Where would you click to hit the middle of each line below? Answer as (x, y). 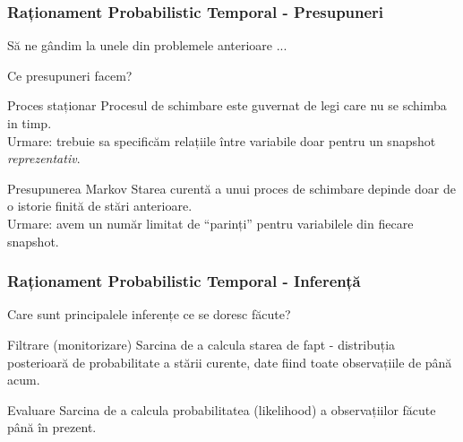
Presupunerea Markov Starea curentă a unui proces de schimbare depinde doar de (231, 188)
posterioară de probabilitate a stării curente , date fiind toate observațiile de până (230, 362)
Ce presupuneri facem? (70, 75)
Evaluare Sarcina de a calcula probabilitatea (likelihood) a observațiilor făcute (222, 409)
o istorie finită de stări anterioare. (100, 206)
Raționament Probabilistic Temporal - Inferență (184, 281)
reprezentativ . (44, 158)
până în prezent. (52, 427)
